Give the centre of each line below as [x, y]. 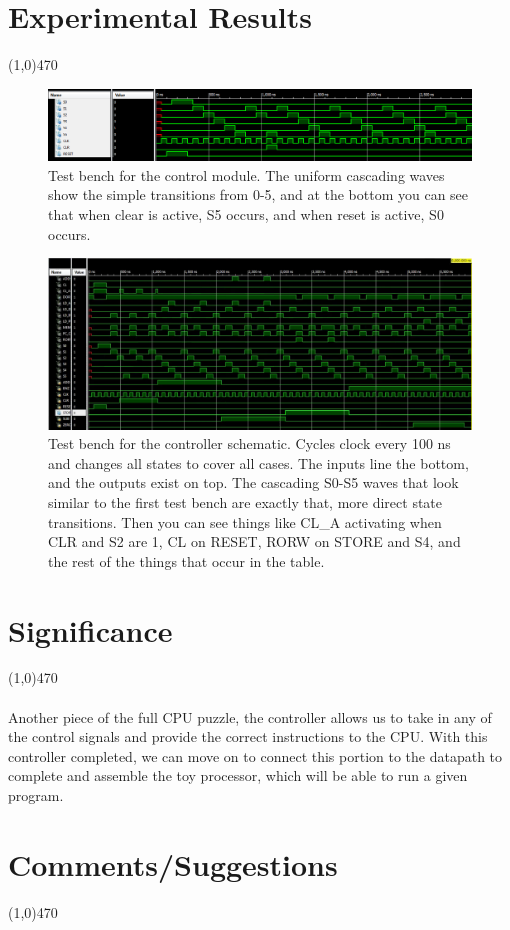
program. [36, 795]
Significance [90, 629]
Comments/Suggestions [173, 863]
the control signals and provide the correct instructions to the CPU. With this [248, 736]
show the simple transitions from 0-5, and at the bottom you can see [258, 194]
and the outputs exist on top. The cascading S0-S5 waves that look [253, 482]
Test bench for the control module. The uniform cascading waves [246, 174]
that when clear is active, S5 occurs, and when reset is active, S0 [246, 213]
